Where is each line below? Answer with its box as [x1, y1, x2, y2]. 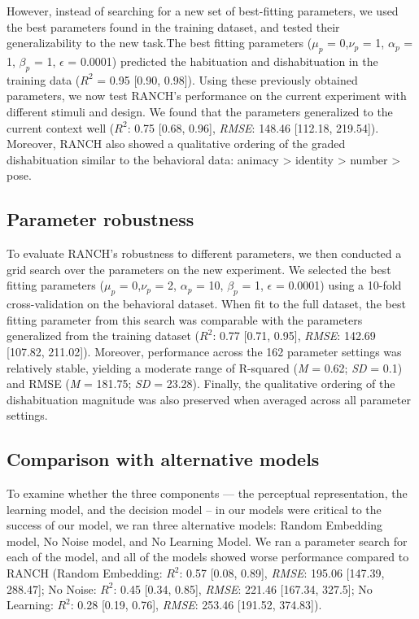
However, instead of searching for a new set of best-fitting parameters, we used [7, 2, 399, 19]
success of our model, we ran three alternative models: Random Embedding [7, 517, 383, 534]
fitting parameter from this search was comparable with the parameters [7, 311, 363, 328]
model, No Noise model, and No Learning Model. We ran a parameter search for [7, 532, 408, 549]
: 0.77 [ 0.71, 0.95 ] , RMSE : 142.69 [212, 327, 376, 344]
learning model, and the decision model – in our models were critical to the [7, 500, 382, 517]
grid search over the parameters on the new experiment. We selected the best [7, 260, 391, 277]
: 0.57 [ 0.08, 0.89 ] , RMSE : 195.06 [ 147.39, [179, 565, 385, 582]
